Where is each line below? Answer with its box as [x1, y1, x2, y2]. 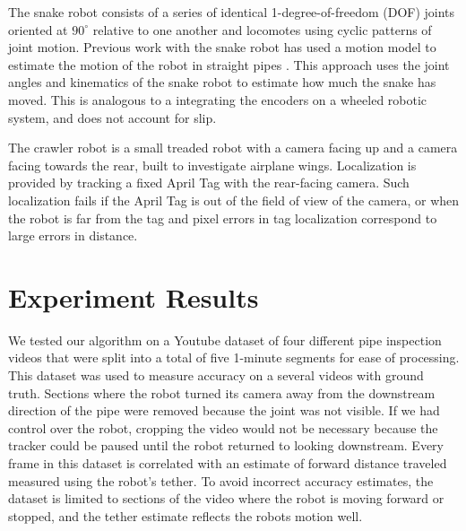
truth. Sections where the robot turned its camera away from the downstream [8, 383, 436, 402]
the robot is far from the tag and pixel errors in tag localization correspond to [8, 208, 437, 227]
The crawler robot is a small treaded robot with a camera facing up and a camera [8, 138, 458, 157]
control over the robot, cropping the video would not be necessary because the [8, 418, 438, 437]
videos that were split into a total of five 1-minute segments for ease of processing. [8, 348, 460, 367]
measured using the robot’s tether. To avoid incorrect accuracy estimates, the [8, 471, 434, 490]
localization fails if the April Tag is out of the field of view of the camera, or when [8, 190, 460, 209]
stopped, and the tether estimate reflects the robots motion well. [8, 506, 363, 525]
